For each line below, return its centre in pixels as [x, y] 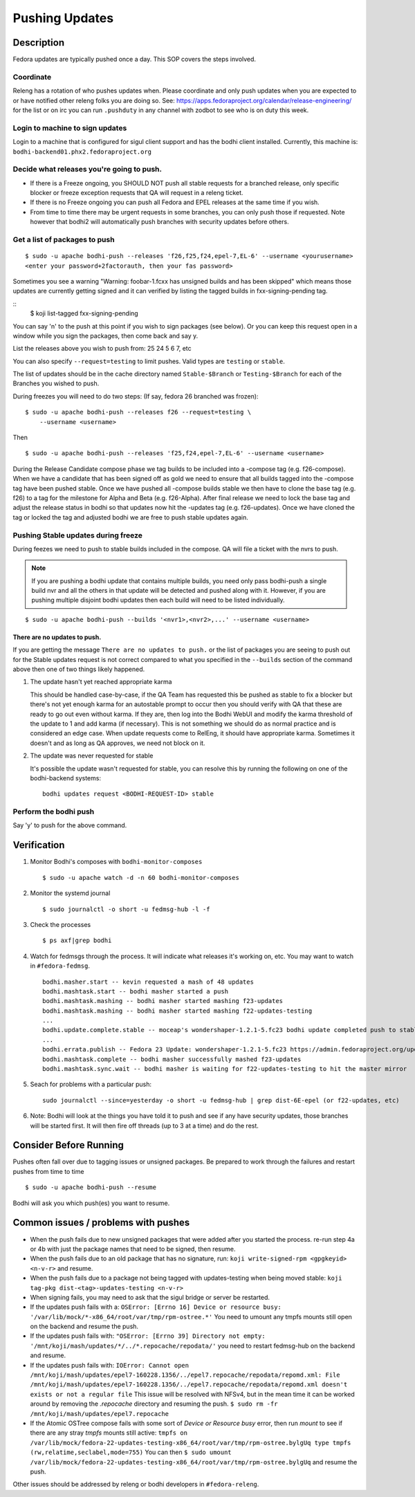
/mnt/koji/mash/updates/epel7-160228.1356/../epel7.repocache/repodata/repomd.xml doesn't [189, 1385]
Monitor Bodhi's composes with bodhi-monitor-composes [116, 862]
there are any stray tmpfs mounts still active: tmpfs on [109, 1433]
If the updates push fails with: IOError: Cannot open [110, 1365]
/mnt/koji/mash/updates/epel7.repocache [100, 1414]
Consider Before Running [68, 1145]
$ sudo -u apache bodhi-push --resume [91, 1187]
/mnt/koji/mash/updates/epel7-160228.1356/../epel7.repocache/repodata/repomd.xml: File [185, 1375]
